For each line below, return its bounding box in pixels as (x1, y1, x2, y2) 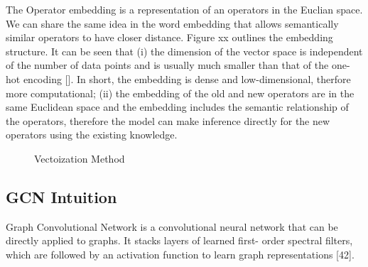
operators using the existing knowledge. (6, 127, 178, 142)
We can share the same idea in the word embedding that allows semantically (6, 16, 339, 31)
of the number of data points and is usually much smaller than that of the (6, 58, 329, 72)
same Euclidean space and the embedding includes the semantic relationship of (6, 99, 349, 114)
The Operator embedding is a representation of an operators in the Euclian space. (6, 2, 363, 16)
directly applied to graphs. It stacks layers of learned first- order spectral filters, (6, 233, 353, 248)
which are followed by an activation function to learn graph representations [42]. (6, 246, 355, 261)
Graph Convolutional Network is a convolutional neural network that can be (6, 219, 338, 234)
